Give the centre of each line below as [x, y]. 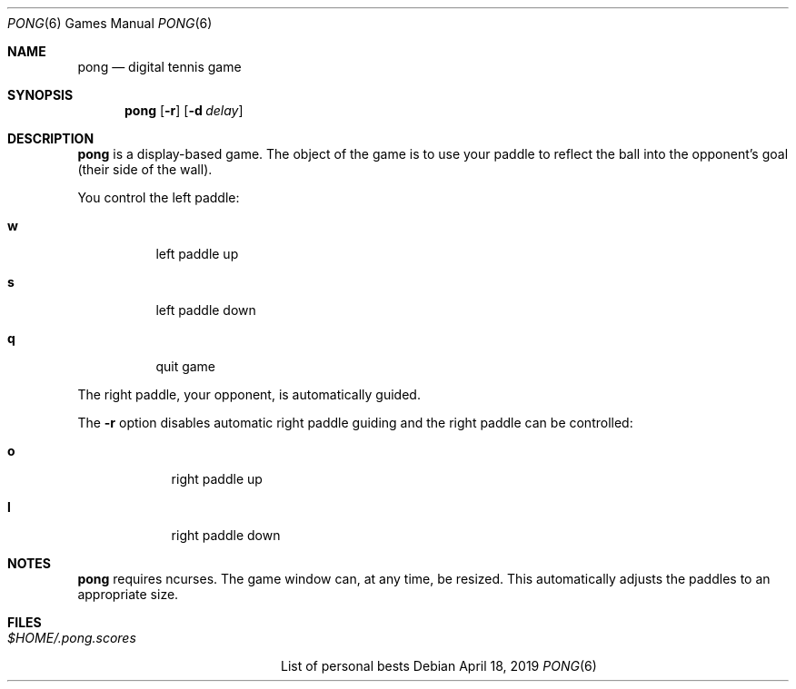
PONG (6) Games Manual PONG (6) [110, 23]
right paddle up [217, 479]
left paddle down [206, 310]
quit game [186, 366]
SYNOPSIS [40, 95]
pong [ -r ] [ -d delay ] [184, 110]
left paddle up [197, 254]
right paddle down [226, 535]
